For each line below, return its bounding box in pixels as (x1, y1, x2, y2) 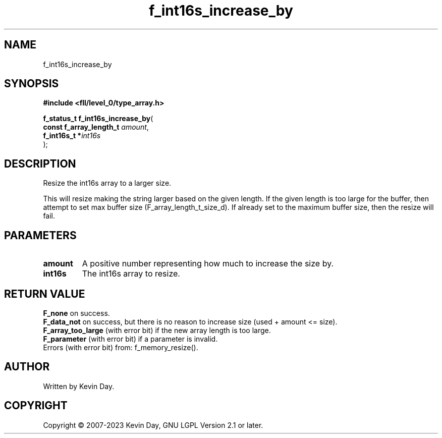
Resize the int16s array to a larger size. (43, 179, 172, 188)
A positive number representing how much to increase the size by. (82, 258, 334, 269)
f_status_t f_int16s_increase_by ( (43, 114, 153, 123)
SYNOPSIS (4, 77, 59, 90)
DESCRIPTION (4, 157, 76, 170)
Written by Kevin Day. (43, 381, 115, 391)
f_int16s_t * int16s (43, 131, 101, 140)
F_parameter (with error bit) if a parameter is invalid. (43, 334, 218, 343)
